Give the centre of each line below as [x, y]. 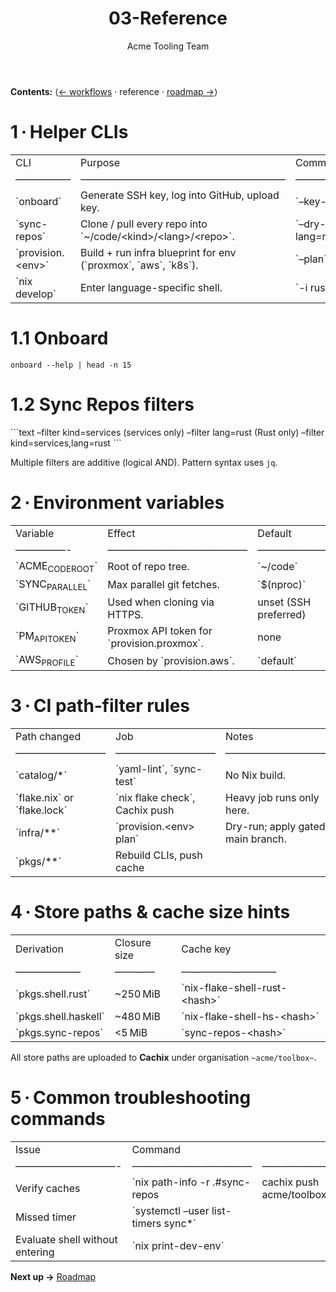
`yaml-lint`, [141, 769]
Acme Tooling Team [168, 46]
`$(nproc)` [282, 585]
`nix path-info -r [170, 1182]
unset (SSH [284, 602]
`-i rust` [314, 287]
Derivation [39, 949]
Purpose [100, 162]
